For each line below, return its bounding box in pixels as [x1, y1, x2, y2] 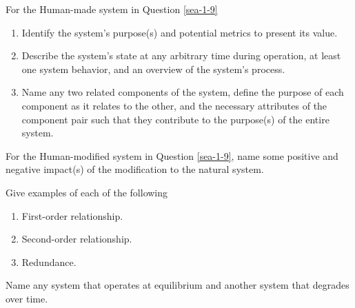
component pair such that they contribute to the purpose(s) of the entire [21, 112, 329, 126]
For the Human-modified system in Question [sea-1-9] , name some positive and [6, 148, 338, 163]
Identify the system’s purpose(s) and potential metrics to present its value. [21, 25, 338, 39]
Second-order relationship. [21, 232, 132, 246]
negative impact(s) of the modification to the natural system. [6, 162, 264, 176]
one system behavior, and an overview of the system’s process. [21, 61, 285, 76]
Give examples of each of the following [6, 185, 168, 199]
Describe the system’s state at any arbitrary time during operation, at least [21, 48, 341, 63]
